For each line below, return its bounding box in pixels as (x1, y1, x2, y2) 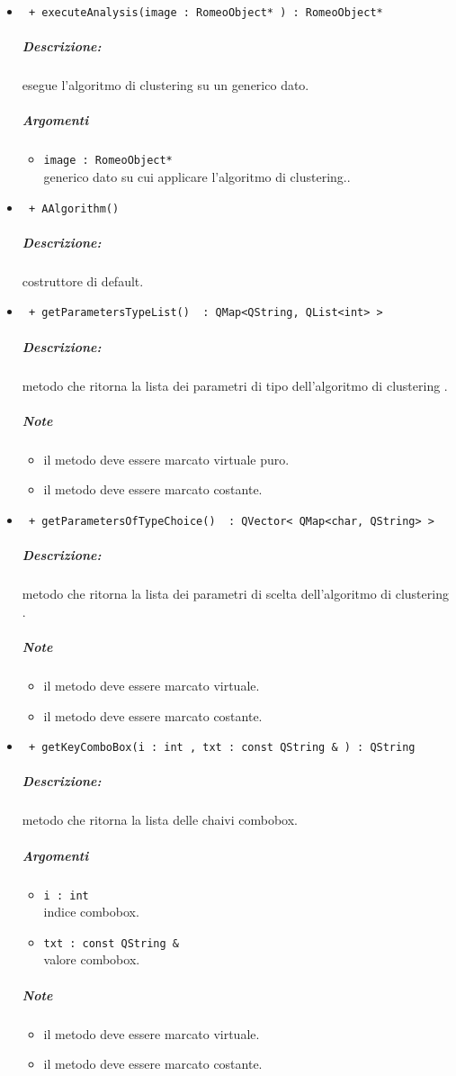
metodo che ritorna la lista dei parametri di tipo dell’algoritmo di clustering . (22, 375, 448, 394)
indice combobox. (43, 902, 139, 921)
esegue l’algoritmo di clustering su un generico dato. (22, 76, 309, 95)
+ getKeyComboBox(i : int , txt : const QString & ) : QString (28, 741, 416, 755)
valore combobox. (43, 950, 140, 969)
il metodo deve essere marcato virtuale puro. (43, 449, 290, 468)
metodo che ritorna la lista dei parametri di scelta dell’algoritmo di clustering (22, 584, 449, 603)
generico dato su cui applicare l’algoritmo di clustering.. (43, 167, 351, 186)
